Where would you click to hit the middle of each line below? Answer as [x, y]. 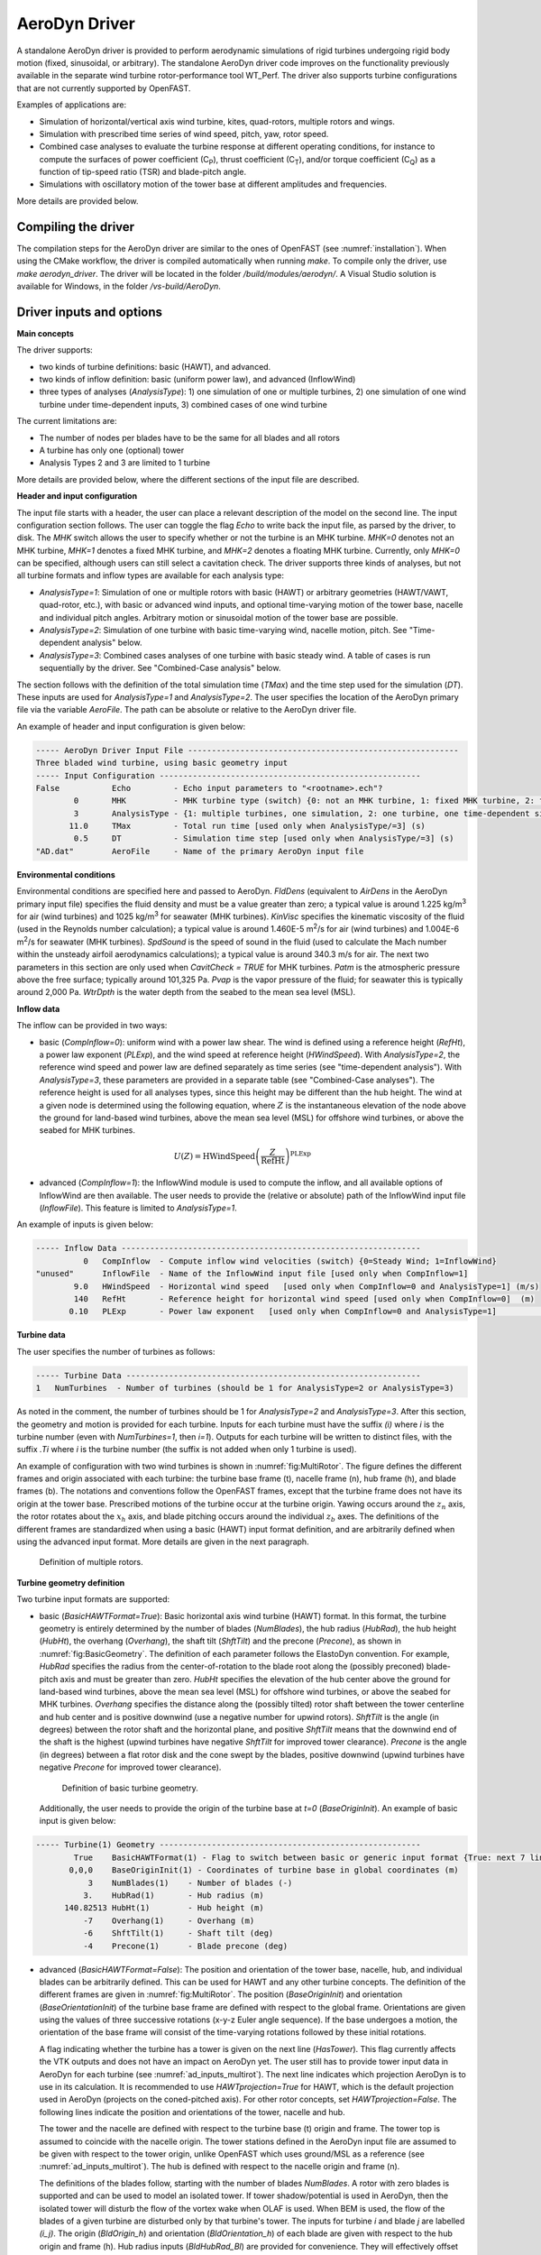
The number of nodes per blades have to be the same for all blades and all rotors [189, 437]
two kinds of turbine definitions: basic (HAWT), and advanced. [155, 366]
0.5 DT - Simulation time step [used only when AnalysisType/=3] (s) [264, 838]
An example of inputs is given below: [85, 1224]
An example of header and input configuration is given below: [131, 726]
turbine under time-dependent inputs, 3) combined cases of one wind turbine [183, 404]
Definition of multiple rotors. [91, 1562]
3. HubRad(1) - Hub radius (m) [174, 1895]
